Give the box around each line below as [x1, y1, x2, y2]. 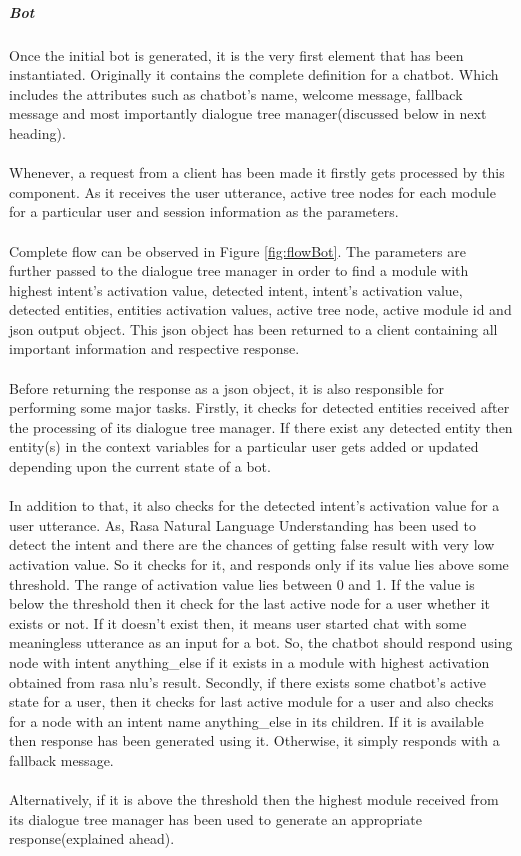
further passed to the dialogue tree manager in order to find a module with [9, 260, 469, 281]
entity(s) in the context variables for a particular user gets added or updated [9, 436, 479, 457]
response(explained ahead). [9, 828, 175, 849]
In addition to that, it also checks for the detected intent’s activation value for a [9, 495, 500, 516]
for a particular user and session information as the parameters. [9, 201, 399, 222]
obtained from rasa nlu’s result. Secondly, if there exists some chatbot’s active [9, 671, 487, 692]
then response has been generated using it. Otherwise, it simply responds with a [9, 730, 500, 751]
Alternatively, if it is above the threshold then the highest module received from [9, 789, 499, 810]
